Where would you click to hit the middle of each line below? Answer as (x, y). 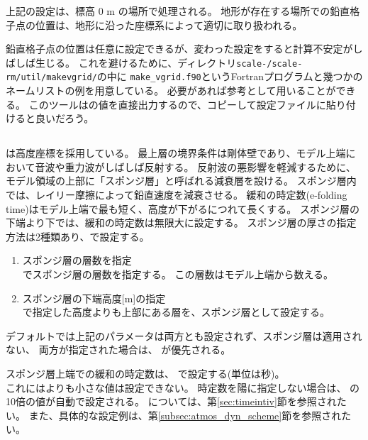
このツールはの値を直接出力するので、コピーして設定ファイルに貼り (187, 104)
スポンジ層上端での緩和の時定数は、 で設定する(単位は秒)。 (145, 373)
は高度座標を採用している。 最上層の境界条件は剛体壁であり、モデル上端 (176, 153)
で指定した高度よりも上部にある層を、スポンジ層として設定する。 (176, 312)
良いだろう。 (65, 118)
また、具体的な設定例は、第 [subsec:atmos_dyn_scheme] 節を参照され (185, 415)
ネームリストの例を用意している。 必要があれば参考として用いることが (171, 90)
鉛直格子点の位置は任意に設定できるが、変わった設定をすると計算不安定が (179, 49)
